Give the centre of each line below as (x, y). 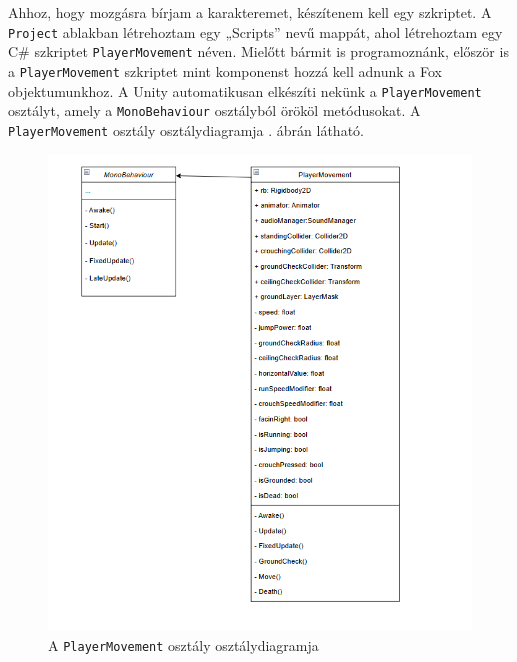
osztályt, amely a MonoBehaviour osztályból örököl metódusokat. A (214, 110)
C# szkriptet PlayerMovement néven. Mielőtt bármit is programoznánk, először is (258, 51)
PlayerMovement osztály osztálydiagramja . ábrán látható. (186, 129)
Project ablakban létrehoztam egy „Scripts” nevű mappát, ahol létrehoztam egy (255, 31)
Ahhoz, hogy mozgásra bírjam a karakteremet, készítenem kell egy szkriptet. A (250, 12)
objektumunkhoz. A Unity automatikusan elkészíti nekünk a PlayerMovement (245, 90)
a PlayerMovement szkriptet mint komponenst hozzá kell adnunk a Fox (225, 70)
